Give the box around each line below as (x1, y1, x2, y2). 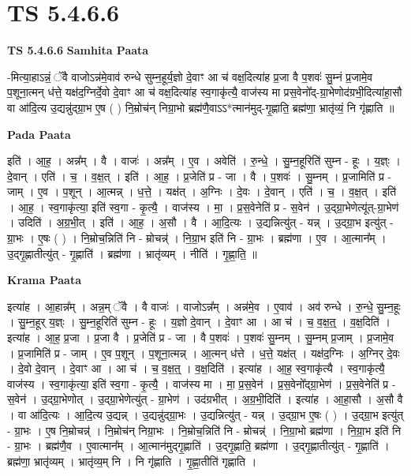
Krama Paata (7, 272, 81, 288)
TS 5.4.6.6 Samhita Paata (7, 42, 149, 58)
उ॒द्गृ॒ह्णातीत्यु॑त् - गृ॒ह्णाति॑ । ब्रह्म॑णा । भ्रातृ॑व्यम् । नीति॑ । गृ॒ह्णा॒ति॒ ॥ (7, 245, 257, 261)
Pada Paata (7, 126, 71, 142)
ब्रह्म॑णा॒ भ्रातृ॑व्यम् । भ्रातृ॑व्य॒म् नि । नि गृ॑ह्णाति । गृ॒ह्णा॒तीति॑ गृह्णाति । (7, 452, 257, 469)
